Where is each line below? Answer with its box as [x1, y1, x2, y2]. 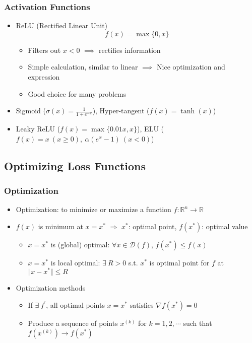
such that [183, 318, 212, 328]
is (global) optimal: [50, 239, 110, 249]
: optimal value [202, 221, 248, 231]
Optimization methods [16, 283, 86, 293]
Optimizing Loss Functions [4, 158, 146, 173]
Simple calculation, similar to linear [28, 61, 138, 72]
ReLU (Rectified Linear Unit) [16, 20, 108, 31]
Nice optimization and [157, 61, 225, 72]
